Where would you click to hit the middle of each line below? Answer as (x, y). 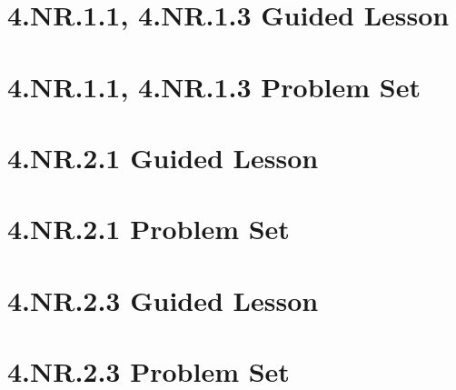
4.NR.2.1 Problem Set (149, 229)
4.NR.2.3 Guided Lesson (163, 300)
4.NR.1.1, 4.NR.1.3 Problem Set (214, 86)
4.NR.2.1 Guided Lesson (163, 157)
